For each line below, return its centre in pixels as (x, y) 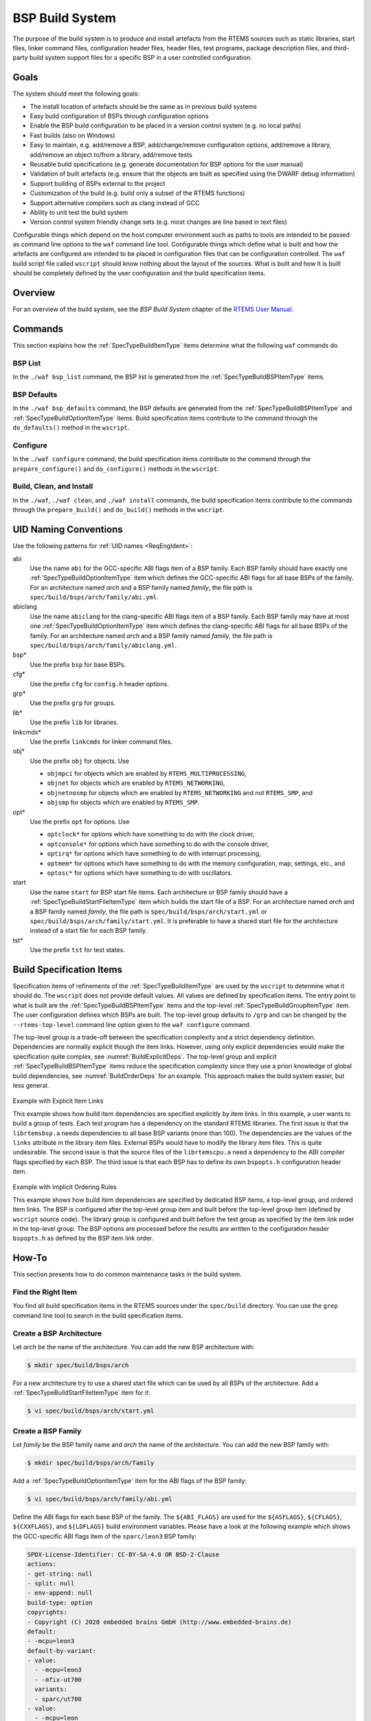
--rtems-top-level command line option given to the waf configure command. (132, 1024)
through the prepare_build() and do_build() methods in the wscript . (119, 510)
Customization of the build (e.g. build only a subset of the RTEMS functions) (137, 193)
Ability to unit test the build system (79, 212)
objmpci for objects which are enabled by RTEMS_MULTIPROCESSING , (147, 774)
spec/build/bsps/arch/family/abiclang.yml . (103, 645)
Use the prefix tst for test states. (77, 950)
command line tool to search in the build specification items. (98, 1316)
